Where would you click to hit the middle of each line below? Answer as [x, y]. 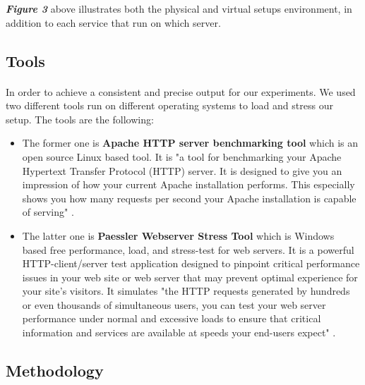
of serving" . [48, 212]
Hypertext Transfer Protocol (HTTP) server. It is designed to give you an [182, 170]
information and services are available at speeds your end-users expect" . [179, 332]
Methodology [55, 371]
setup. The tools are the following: [80, 119]
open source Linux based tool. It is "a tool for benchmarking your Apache [182, 156]
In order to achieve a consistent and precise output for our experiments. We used [181, 91]
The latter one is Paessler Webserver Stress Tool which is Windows [178, 235]
